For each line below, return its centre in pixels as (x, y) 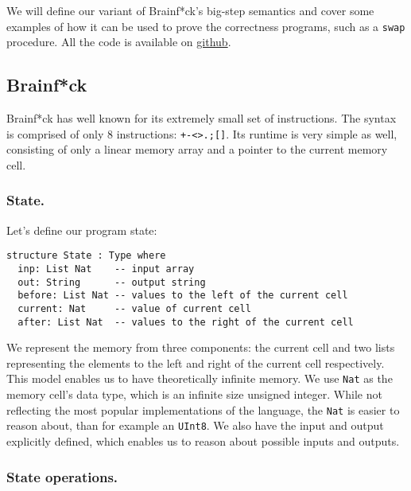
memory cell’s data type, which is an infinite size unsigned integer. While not (194, 394)
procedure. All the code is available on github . (119, 42)
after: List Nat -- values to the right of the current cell (186, 322)
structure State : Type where (86, 256)
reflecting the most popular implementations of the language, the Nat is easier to (203, 409)
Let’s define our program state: (82, 230)
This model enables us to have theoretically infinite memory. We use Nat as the (200, 378)
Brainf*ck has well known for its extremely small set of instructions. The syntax (202, 118)
